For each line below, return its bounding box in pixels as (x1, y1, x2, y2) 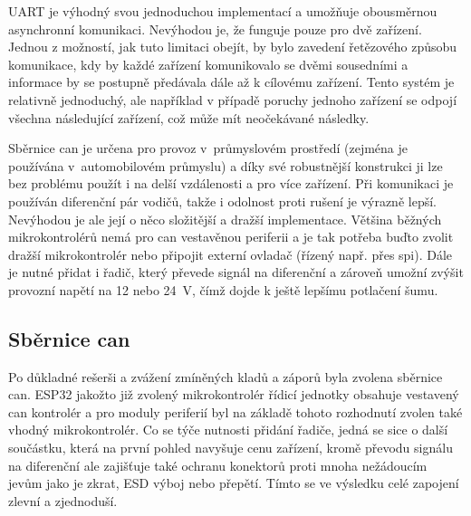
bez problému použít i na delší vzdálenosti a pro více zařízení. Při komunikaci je (8, 174, 454, 193)
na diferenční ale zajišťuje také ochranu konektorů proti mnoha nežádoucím (8, 455, 428, 474)
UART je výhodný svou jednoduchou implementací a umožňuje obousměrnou (8, 2, 437, 20)
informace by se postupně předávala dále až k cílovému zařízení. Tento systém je (8, 72, 455, 91)
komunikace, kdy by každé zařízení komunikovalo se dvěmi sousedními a (8, 54, 409, 73)
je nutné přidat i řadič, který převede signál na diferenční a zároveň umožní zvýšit (8, 263, 464, 282)
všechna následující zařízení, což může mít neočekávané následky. (8, 108, 370, 127)
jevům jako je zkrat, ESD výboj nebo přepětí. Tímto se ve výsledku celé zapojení (8, 473, 459, 492)
